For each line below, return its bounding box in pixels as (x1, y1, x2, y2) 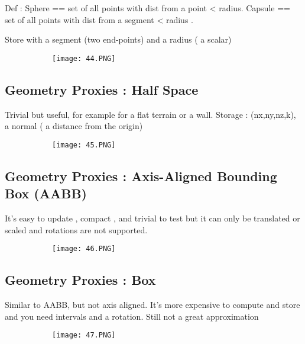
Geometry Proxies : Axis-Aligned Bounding (5, 166, 277, 185)
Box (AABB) (5, 184, 87, 202)
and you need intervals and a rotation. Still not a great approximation (5, 310, 259, 322)
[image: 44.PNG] (52, 54, 116, 63)
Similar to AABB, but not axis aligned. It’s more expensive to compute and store (5, 298, 300, 311)
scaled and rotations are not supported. (5, 223, 148, 236)
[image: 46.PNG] (52, 245, 116, 253)
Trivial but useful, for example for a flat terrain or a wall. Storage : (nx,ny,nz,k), (5, 108, 296, 120)
